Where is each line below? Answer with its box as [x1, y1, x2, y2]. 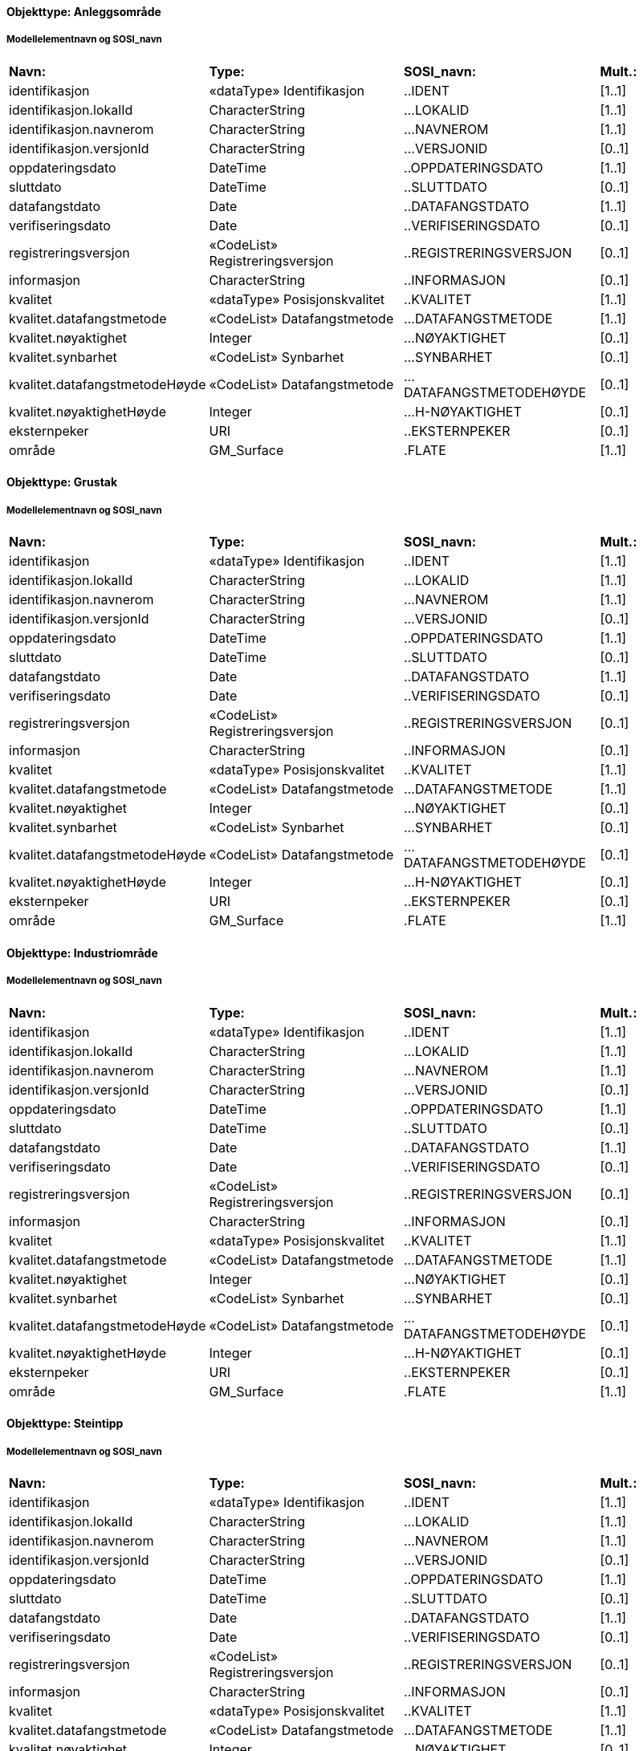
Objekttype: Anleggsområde [6, 5, 161, 18]
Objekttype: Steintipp [6, 1416, 124, 1431]
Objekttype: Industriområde [6, 945, 158, 960]
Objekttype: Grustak [6, 475, 118, 490]
